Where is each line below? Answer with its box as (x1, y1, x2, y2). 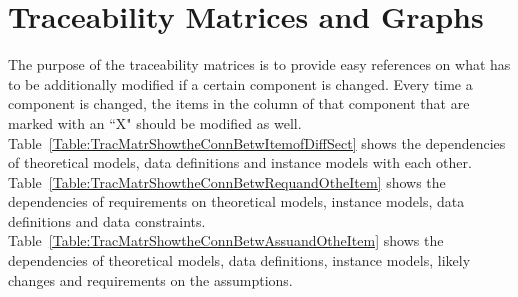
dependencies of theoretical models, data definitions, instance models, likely (8, 250, 471, 271)
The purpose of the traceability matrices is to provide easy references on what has (8, 54, 511, 75)
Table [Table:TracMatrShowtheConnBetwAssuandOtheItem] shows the (8, 230, 444, 251)
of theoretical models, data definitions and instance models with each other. (8, 152, 472, 173)
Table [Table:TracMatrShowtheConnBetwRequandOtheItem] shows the (8, 171, 446, 192)
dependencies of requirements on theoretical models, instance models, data (8, 191, 465, 212)
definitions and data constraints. (8, 210, 206, 231)
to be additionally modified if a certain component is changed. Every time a (8, 73, 473, 94)
